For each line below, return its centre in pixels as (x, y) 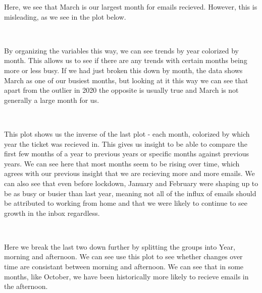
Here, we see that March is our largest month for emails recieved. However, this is (131, 7)
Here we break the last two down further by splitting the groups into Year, (120, 246)
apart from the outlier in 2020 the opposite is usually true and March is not (121, 90)
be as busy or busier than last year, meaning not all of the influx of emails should (130, 193)
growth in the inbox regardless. (52, 213)
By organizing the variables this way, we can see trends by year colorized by (121, 50)
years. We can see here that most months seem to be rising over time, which (122, 163)
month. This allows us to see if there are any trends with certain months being (126, 60)
